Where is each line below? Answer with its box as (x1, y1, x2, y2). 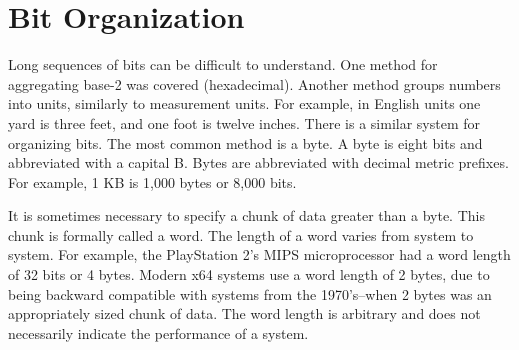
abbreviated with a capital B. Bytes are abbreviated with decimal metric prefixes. (8, 152, 509, 173)
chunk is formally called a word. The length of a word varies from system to (8, 224, 474, 245)
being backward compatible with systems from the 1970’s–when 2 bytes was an (8, 283, 492, 304)
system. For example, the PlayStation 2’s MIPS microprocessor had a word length (8, 244, 511, 265)
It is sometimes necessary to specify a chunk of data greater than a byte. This (8, 205, 485, 226)
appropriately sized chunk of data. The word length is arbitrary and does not (8, 303, 481, 324)
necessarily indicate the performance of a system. (8, 322, 309, 343)
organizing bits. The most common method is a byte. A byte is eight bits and (8, 132, 483, 153)
